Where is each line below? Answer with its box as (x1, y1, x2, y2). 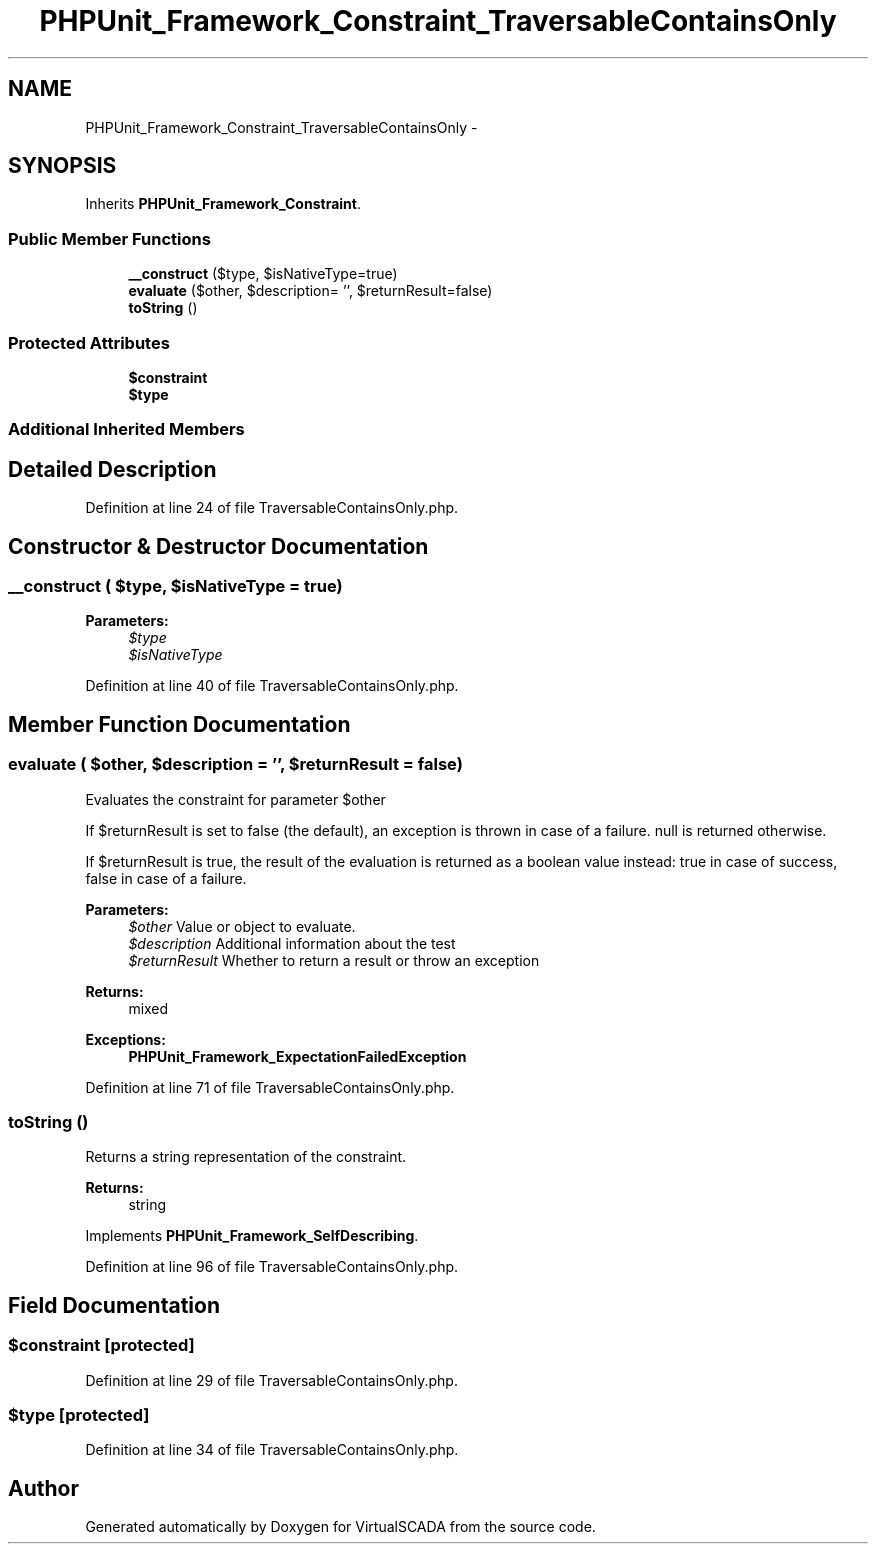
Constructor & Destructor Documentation (8, 533, 429, 559)
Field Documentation (8, 1292, 220, 1318)
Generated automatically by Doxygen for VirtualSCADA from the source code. (85, 1518, 596, 1536)
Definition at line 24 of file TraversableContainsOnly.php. (85, 499, 459, 517)
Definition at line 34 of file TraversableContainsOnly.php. (85, 1441, 459, 1459)
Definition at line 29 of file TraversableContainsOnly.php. (85, 1371, 458, 1389)
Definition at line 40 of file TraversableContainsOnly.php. (85, 677, 459, 695)
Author (8, 1475, 79, 1501)
